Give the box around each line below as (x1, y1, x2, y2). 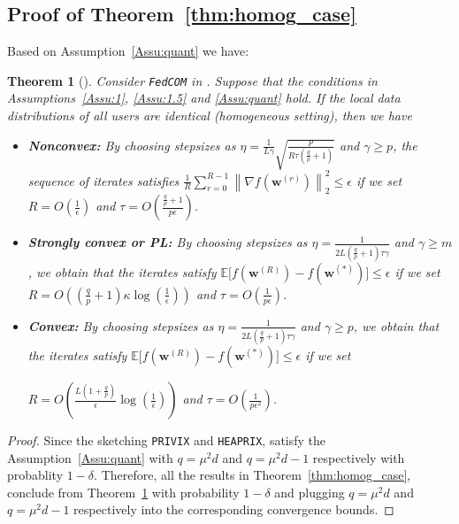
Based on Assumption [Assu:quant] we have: (7, 42, 249, 60)
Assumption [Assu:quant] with (7, 448, 173, 466)
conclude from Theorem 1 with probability (7, 482, 240, 501)
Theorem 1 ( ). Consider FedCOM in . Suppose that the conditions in (7, 71, 378, 89)
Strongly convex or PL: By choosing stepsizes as (27, 233, 308, 251)
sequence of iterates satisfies (27, 171, 180, 189)
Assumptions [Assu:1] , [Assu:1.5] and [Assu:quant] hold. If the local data (7, 89, 401, 107)
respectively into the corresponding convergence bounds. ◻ (73, 500, 394, 519)
